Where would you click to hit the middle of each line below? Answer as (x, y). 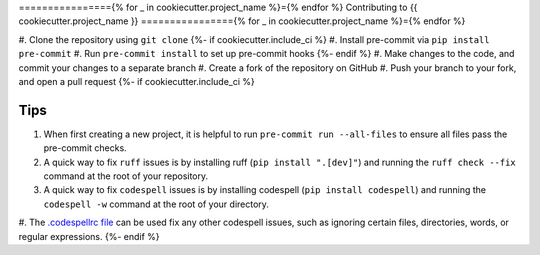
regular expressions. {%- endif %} (89, 236)
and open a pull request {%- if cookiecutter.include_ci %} (136, 81)
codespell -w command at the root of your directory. (156, 204)
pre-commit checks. (85, 148)
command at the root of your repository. (126, 176)
